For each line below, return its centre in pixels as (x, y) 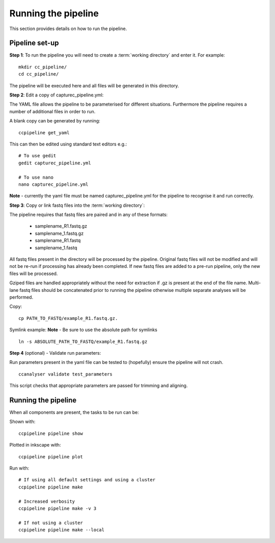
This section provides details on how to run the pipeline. (68, 29)
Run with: (19, 468)
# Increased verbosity (47, 501)
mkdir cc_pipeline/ (43, 67)
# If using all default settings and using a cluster (87, 480)
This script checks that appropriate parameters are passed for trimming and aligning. (99, 386)
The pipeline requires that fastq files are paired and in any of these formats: (89, 215)
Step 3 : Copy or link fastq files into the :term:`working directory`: (77, 205)
